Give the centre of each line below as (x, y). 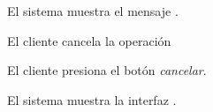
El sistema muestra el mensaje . (93, 11)
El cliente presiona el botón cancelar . (107, 70)
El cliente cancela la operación (89, 40)
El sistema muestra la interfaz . (92, 99)
